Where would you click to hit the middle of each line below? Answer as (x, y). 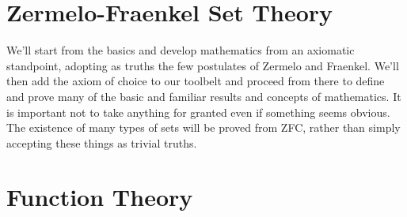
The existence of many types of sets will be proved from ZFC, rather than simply (203, 127)
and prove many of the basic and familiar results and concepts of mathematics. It (204, 96)
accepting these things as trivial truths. (102, 142)
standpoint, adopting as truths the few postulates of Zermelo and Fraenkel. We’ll (203, 65)
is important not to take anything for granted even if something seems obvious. (198, 112)
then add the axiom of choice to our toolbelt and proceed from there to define (196, 81)
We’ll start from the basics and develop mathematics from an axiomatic (181, 50)
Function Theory (100, 197)
